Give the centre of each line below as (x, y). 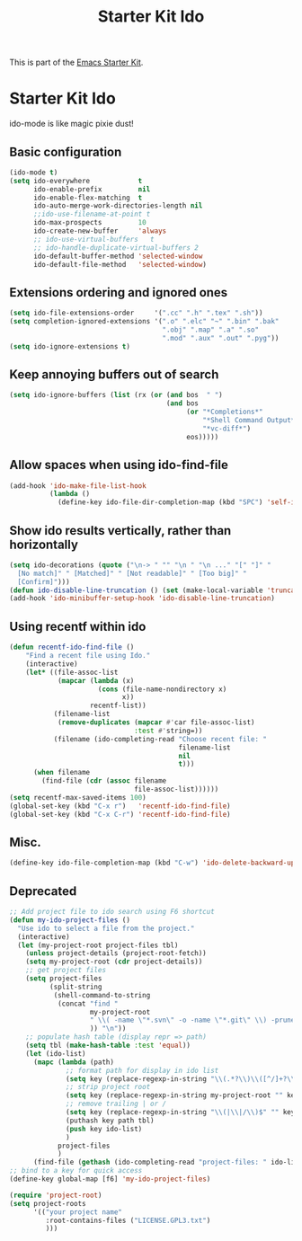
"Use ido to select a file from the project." (106, 928)
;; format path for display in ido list (142, 1070)
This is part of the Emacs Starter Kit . (76, 62)
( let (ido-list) (56, 1053)
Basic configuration (66, 151)
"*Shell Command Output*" (250, 421)
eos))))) (202, 437)
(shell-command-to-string (102, 995)
